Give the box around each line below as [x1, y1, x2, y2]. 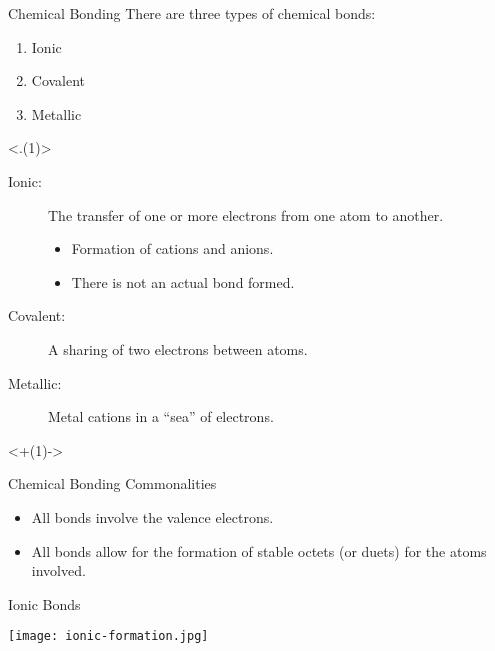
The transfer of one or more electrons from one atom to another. [48, 204, 444, 225]
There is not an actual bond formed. [71, 271, 295, 292]
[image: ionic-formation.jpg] [8, 629, 209, 644]
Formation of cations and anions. [71, 238, 274, 259]
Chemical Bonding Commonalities [8, 473, 217, 494]
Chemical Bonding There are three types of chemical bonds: [8, 3, 376, 23]
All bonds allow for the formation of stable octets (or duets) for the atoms [31, 540, 487, 561]
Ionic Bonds [8, 593, 81, 614]
